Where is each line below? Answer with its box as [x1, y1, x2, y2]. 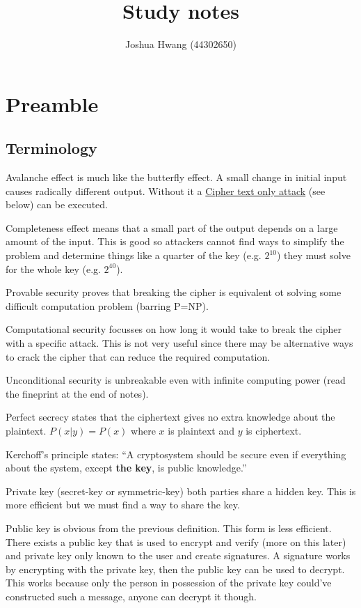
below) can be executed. [6, 197, 108, 212]
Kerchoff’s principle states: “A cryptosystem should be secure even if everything [6, 446, 346, 461]
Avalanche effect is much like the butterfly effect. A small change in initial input [6, 170, 347, 185]
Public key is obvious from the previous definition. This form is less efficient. [6, 520, 332, 535]
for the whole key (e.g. [6, 261, 101, 276]
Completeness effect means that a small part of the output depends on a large [6, 220, 338, 235]
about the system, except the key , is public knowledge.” [6, 460, 247, 475]
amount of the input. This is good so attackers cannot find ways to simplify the [6, 234, 344, 249]
